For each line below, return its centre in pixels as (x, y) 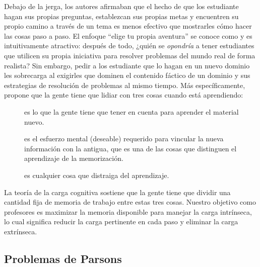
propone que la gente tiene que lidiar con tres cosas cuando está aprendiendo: (124, 95)
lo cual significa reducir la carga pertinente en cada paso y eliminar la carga (121, 221)
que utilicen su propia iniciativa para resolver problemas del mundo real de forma (130, 55)
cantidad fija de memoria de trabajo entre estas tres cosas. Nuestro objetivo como (130, 202)
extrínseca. (21, 231)
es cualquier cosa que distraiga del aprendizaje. (97, 175)
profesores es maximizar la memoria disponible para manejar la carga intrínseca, (128, 211)
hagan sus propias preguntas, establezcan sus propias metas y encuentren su (121, 16)
